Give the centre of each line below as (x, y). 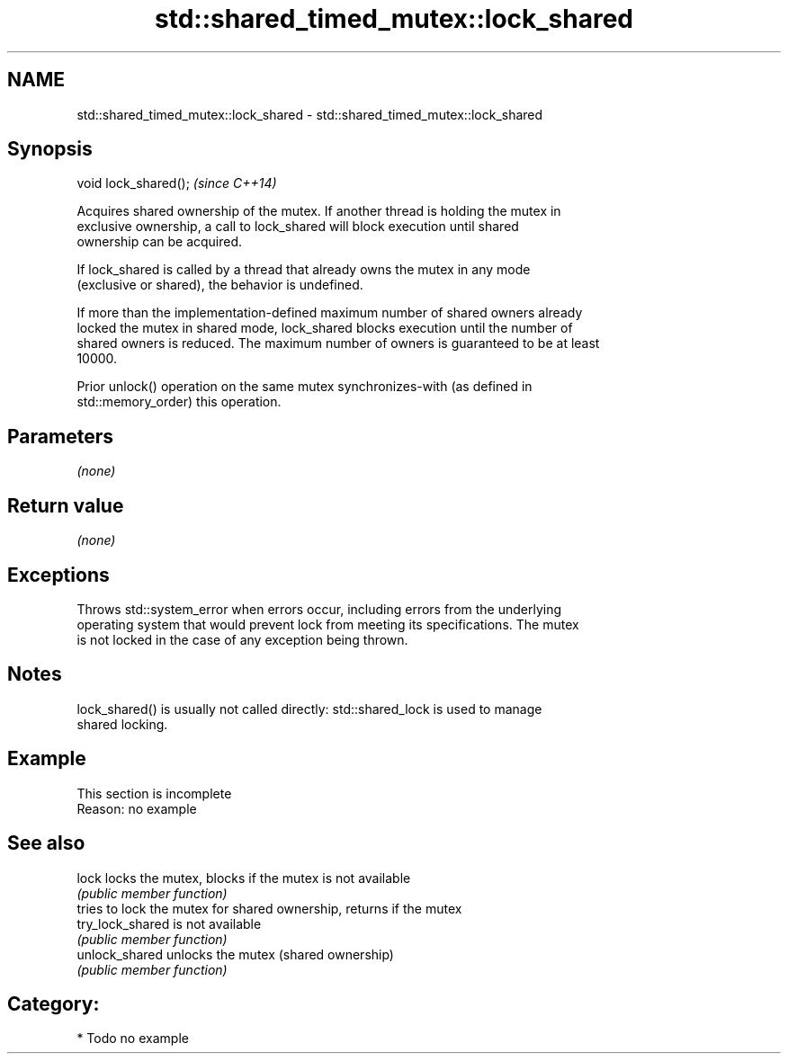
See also (46, 843)
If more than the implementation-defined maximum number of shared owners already (330, 313)
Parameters (60, 436)
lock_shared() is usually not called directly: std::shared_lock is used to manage (309, 709)
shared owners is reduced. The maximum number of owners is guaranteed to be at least (338, 343)
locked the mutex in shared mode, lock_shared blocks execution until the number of (325, 328)
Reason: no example (137, 808)
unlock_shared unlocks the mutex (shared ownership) (235, 954)
